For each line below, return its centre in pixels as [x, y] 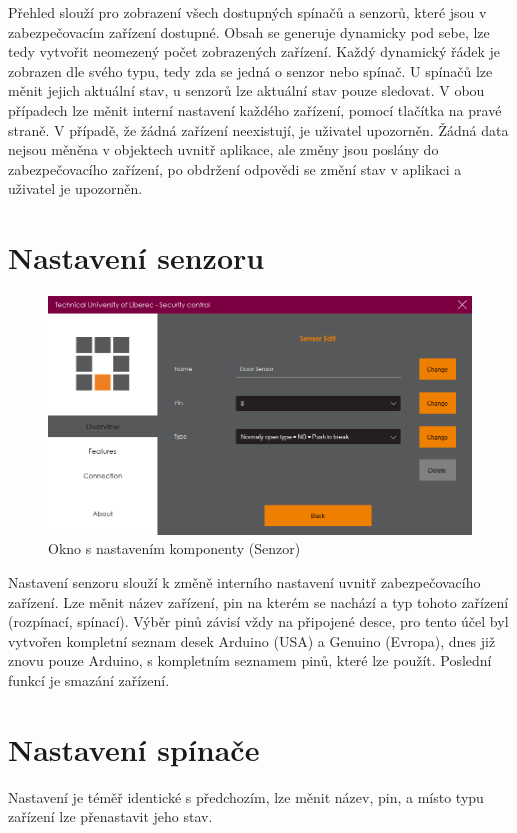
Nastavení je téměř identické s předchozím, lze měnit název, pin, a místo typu [246, 796]
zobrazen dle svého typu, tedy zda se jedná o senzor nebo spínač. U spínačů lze [250, 70]
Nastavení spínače [134, 748]
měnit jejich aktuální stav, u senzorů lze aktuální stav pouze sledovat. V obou [246, 90]
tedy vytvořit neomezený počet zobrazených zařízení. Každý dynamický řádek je [254, 51]
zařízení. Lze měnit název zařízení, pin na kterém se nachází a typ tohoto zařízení [258, 601]
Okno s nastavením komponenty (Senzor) [174, 548]
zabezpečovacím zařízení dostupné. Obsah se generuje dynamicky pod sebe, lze [249, 31]
